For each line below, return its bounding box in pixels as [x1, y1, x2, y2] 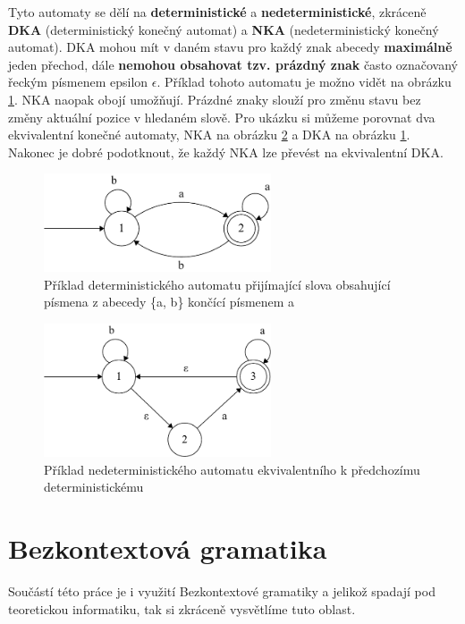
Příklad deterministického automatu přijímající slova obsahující [44, 274, 391, 293]
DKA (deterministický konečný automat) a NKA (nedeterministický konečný [8, 20, 439, 38]
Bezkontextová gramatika [8, 530, 327, 567]
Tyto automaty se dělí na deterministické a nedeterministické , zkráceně [8, 3, 427, 21]
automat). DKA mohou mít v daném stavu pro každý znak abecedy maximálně [8, 38, 452, 56]
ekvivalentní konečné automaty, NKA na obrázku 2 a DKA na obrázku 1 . [8, 125, 410, 144]
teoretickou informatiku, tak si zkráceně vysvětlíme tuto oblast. [8, 599, 356, 618]
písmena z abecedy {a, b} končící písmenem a [44, 292, 295, 311]
